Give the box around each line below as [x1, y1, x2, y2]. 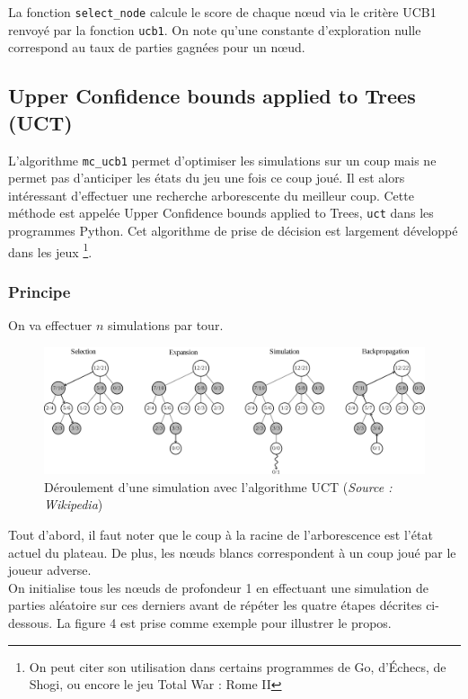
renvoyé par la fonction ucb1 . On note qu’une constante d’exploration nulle [8, 20, 421, 39]
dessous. [8, 614, 53, 632]
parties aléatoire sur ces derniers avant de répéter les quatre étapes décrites [8, 596, 422, 614]
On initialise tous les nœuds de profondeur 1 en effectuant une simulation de [8, 578, 428, 596]
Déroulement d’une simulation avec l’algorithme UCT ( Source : [44, 477, 393, 496]
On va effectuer [8, 316, 93, 335]
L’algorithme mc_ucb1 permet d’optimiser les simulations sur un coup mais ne [8, 150, 437, 169]
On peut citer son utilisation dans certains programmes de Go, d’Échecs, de [29, 657, 446, 676]
